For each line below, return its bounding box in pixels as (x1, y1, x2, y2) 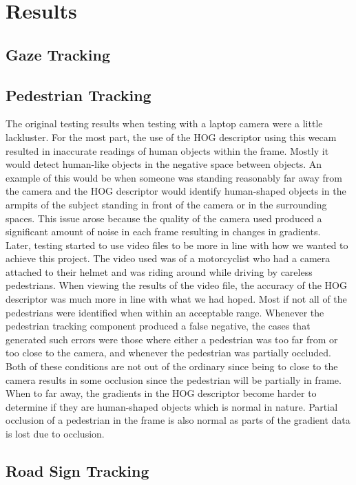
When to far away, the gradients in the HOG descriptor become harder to (6, 386, 317, 400)
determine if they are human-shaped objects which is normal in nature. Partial (6, 399, 338, 413)
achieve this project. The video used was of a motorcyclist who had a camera (6, 251, 331, 266)
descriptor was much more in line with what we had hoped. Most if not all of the (6, 292, 347, 306)
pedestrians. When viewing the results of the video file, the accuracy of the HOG (6, 278, 347, 292)
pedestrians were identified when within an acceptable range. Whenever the (6, 305, 324, 319)
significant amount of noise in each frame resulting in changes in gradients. (6, 224, 321, 239)
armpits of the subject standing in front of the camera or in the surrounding (6, 197, 327, 211)
